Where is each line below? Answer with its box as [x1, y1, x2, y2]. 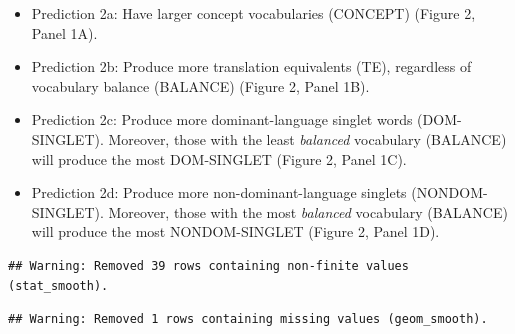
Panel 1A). [31, 22, 98, 43]
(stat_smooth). [8, 278, 109, 293]
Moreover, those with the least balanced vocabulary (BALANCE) [108, 128, 507, 149]
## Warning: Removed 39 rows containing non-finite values [8, 258, 409, 273]
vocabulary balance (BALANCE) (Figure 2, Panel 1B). [31, 75, 370, 96]
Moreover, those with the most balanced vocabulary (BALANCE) [108, 201, 508, 222]
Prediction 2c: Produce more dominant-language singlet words [31, 109, 413, 130]
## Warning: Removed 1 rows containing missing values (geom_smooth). [8, 312, 488, 327]
